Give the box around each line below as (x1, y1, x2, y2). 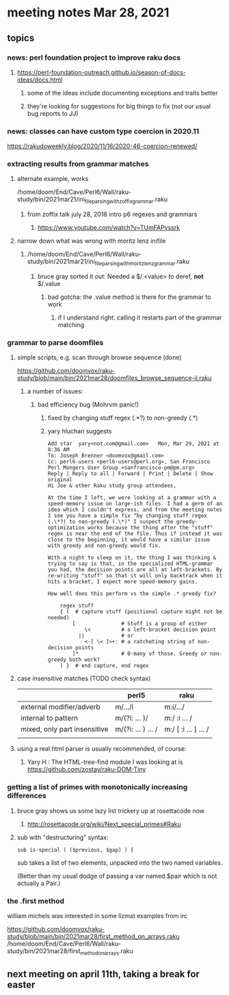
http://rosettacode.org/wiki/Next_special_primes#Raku (27, 819, 181, 828)
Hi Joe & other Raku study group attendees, (47, 482, 176, 490)
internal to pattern (20, 713, 79, 723)
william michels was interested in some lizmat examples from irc (7, 911, 188, 920)
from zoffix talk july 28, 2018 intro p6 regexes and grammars (27, 211, 198, 219)
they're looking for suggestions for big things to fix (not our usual (27, 101, 211, 110)
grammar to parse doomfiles (7, 337, 104, 347)
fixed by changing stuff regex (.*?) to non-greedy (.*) (47, 413, 198, 422)
